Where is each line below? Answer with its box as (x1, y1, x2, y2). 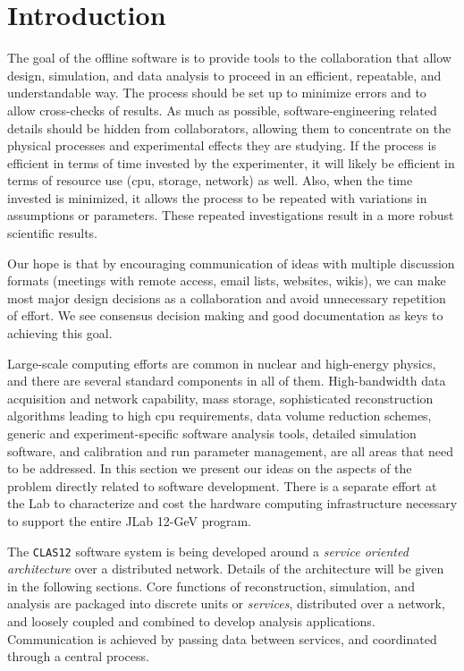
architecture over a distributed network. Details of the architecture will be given (7, 559, 444, 578)
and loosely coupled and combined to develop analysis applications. (7, 612, 375, 630)
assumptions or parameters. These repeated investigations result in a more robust (7, 206, 454, 225)
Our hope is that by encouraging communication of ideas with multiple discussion (7, 253, 455, 272)
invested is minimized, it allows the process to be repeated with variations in (7, 188, 427, 207)
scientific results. (7, 224, 97, 242)
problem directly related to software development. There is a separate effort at (7, 476, 437, 495)
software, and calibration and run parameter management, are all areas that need (7, 441, 453, 460)
